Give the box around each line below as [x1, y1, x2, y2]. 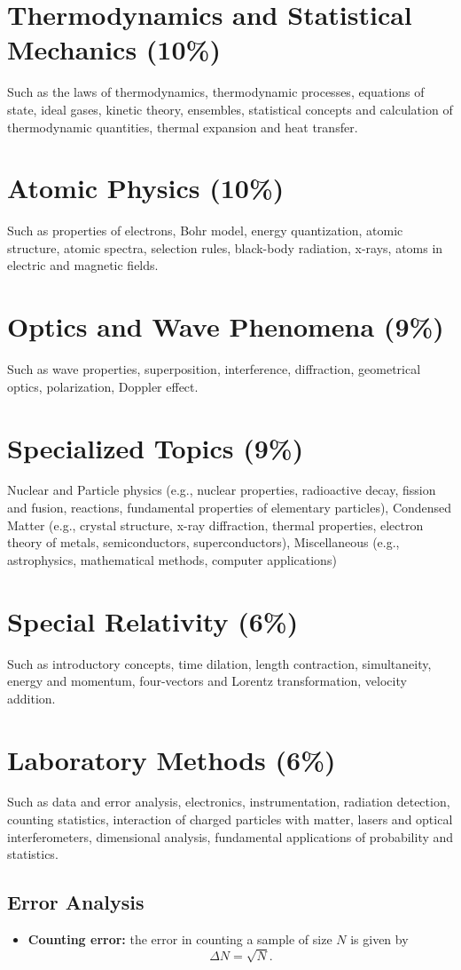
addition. [7, 688, 56, 707]
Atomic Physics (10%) [7, 170, 285, 206]
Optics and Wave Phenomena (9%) [7, 308, 444, 345]
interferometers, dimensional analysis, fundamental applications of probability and [7, 827, 454, 846]
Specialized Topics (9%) [7, 429, 304, 465]
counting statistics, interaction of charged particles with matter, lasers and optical [7, 810, 453, 829]
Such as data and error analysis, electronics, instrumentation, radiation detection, [7, 792, 450, 811]
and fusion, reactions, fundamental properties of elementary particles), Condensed [7, 498, 452, 517]
